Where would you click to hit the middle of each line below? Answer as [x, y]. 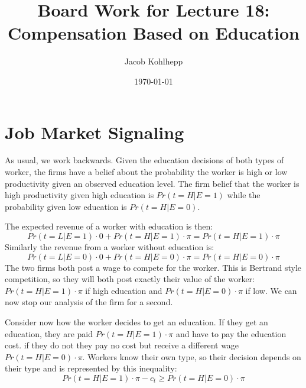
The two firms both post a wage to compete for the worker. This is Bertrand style [153, 267]
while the [244, 195]
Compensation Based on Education [154, 33]
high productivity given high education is [79, 195]
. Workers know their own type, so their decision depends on [192, 356]
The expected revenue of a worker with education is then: [109, 226]
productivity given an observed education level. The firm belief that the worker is [152, 183]
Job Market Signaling [95, 132]
